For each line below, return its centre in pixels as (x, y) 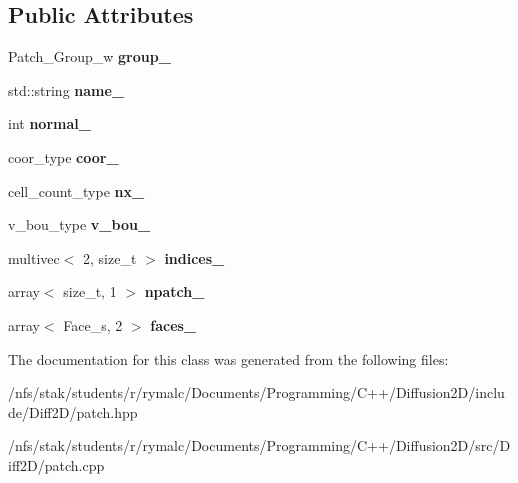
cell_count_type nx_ (76, 190)
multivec (34, 257)
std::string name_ (66, 89)
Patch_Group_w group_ (89, 56)
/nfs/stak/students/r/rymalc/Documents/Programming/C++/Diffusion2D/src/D (259, 445)
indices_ (194, 257)
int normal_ (49, 123)
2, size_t (110, 257)
